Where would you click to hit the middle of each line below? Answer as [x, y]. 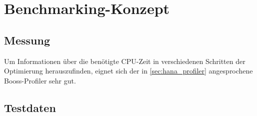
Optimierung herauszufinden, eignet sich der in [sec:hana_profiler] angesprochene [128, 71]
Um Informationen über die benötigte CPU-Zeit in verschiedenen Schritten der [125, 61]
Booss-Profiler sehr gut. [40, 80]
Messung [27, 40]
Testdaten [30, 107]
